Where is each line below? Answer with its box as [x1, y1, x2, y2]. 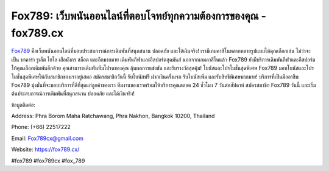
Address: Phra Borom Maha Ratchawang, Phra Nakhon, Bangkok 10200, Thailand [11, 113, 215, 120]
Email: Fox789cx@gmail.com [11, 134, 83, 142]
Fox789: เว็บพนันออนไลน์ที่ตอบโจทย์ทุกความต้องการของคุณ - [11, 9, 266, 23]
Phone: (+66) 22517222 [11, 124, 71, 131]
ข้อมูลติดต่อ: [11, 101, 36, 108]
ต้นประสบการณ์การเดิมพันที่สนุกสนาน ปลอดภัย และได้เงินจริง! [11, 90, 135, 97]
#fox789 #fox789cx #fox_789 [11, 157, 85, 164]
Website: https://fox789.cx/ [11, 146, 80, 153]
